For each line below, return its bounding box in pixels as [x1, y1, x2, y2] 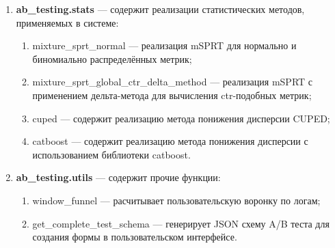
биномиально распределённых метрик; [32, 51, 192, 66]
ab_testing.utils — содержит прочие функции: [16, 170, 221, 184]
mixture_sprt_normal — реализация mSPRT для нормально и [32, 38, 297, 53]
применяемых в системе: [16, 15, 119, 29]
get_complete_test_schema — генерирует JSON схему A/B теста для [32, 216, 330, 230]
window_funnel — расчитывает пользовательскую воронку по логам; [32, 193, 321, 207]
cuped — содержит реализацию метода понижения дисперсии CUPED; [32, 111, 330, 125]
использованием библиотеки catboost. [32, 147, 191, 161]
